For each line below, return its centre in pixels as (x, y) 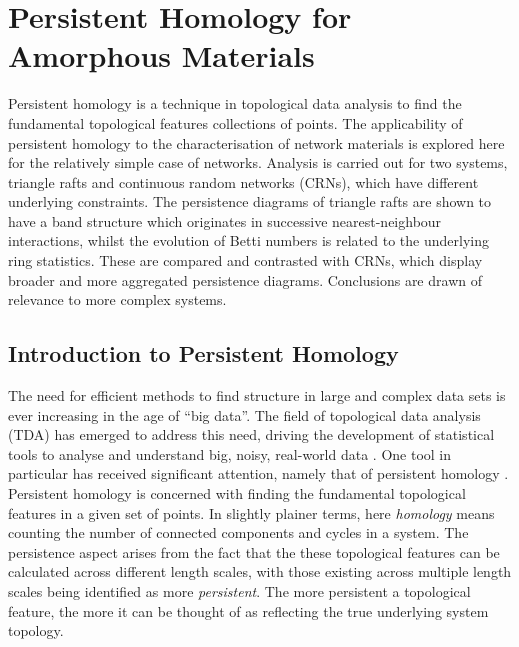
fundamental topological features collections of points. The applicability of (235, 122)
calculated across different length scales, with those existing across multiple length (260, 571)
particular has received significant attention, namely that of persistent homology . (258, 473)
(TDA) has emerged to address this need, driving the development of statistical (251, 434)
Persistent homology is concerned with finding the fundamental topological (237, 493)
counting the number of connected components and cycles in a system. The (238, 532)
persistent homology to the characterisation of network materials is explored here (256, 142)
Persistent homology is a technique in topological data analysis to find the (235, 103)
